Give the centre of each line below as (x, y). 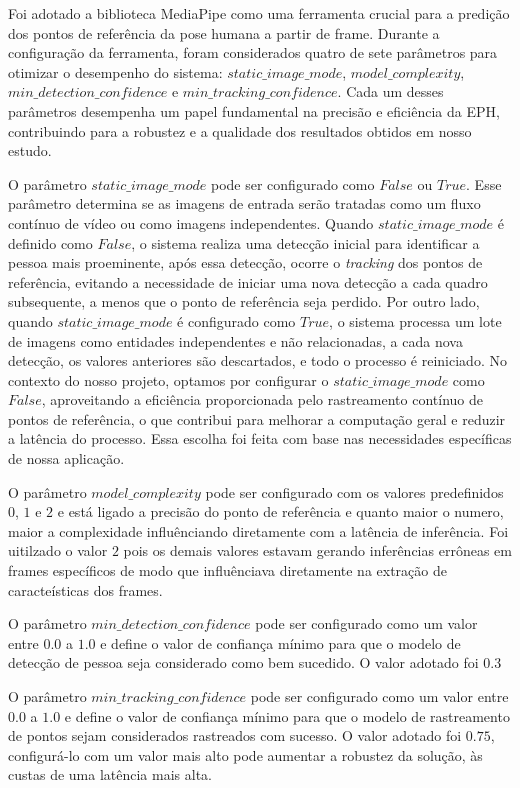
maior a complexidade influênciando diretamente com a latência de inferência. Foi (258, 530)
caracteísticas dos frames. (85, 589)
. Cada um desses (390, 91)
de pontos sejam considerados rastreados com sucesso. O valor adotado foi (235, 735)
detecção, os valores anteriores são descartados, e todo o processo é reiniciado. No (257, 360)
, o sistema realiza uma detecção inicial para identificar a (305, 242)
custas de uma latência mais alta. (110, 774)
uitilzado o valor (58, 550)
